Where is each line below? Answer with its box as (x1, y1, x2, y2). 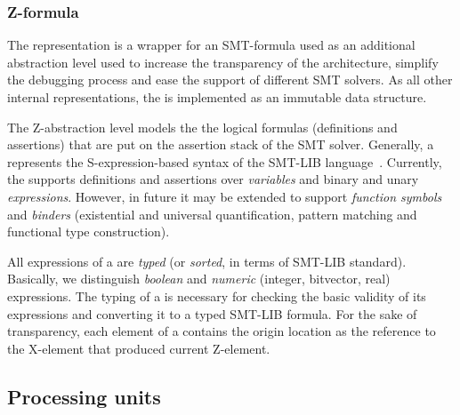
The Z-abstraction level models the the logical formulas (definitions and (7, 117, 398, 136)
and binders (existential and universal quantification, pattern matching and (7, 204, 417, 223)
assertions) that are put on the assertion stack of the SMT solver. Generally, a (7, 135, 434, 154)
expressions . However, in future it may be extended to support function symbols (7, 187, 442, 205)
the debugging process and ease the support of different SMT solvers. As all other (7, 70, 453, 89)
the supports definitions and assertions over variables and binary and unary (7, 170, 419, 188)
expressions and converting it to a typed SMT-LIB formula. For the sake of (7, 304, 417, 323)
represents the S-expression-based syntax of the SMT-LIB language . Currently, (7, 152, 442, 171)
